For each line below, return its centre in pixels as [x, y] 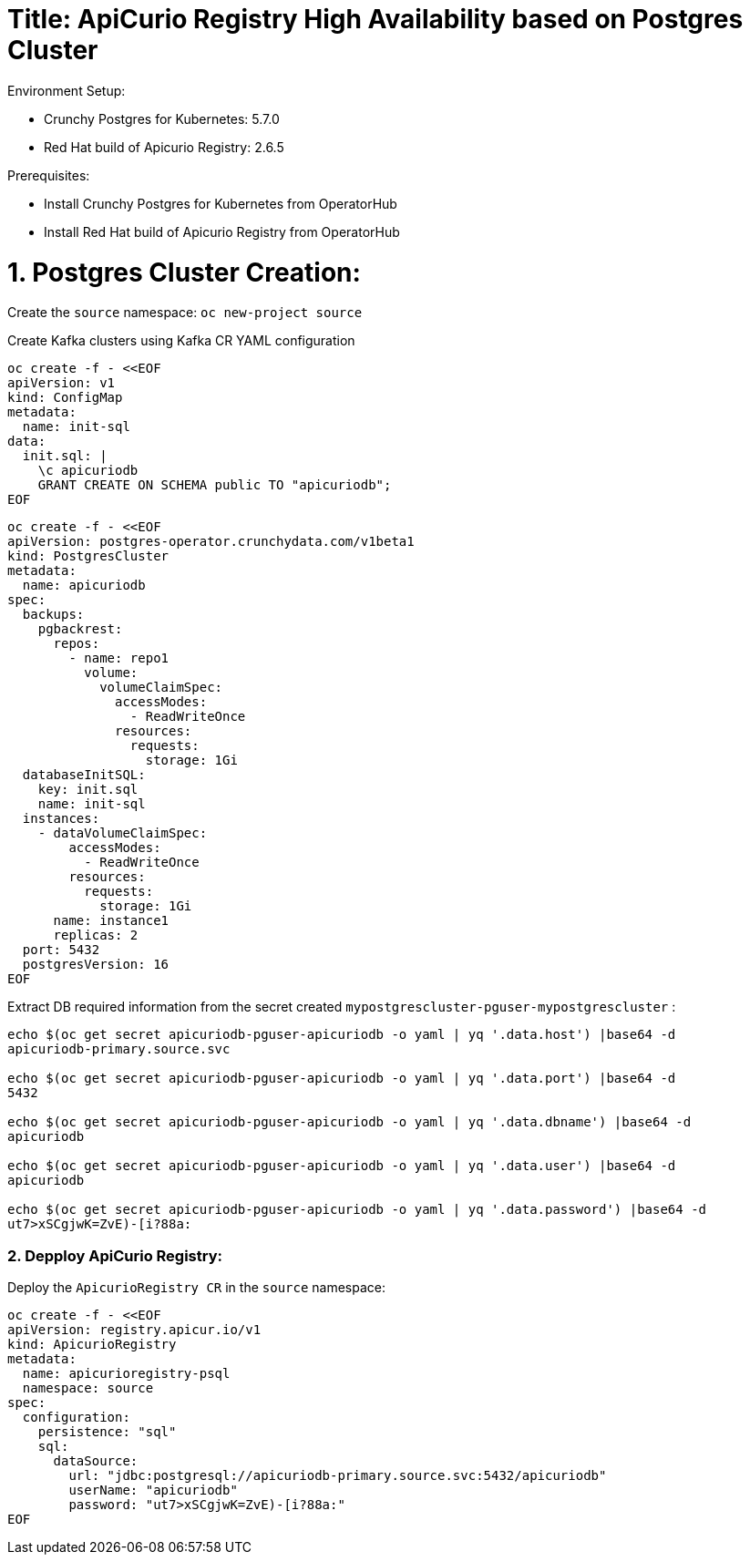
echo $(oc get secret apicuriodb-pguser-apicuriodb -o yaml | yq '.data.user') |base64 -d [342, 1166]
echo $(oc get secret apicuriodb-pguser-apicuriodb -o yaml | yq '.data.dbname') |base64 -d [349, 1122]
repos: [77, 644]
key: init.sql [88, 790]
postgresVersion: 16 [96, 965]
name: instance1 [111, 921]
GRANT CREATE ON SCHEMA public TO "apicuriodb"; [215, 485]
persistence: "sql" [107, 1432]
